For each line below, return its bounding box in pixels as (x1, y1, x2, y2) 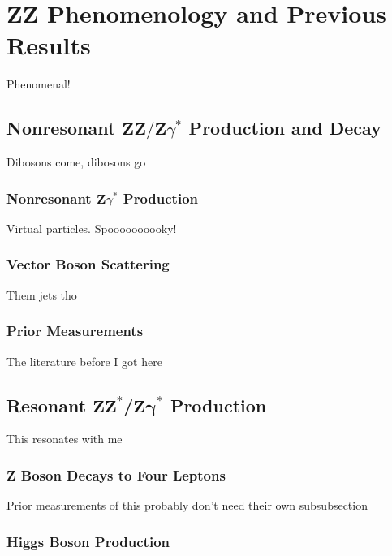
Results (6, 28, 91, 62)
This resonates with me (6, 430, 123, 447)
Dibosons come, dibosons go (6, 153, 146, 170)
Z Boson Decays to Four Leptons (6, 464, 226, 485)
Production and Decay (188, 115, 381, 140)
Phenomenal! (6, 75, 71, 93)
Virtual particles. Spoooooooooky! (6, 219, 177, 236)
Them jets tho (6, 286, 77, 303)
